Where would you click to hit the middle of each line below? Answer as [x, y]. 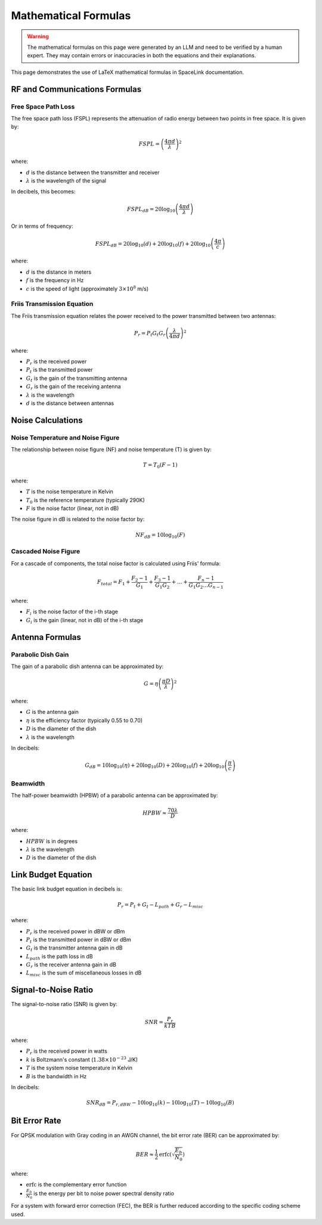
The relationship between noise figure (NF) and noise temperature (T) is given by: [111, 450]
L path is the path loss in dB [59, 957]
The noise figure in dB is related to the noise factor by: [78, 519]
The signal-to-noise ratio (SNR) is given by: [64, 1004]
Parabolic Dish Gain [40, 654]
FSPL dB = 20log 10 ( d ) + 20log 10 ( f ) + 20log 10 [153, 244]
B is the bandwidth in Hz [56, 1076]
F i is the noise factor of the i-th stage [72, 612]
